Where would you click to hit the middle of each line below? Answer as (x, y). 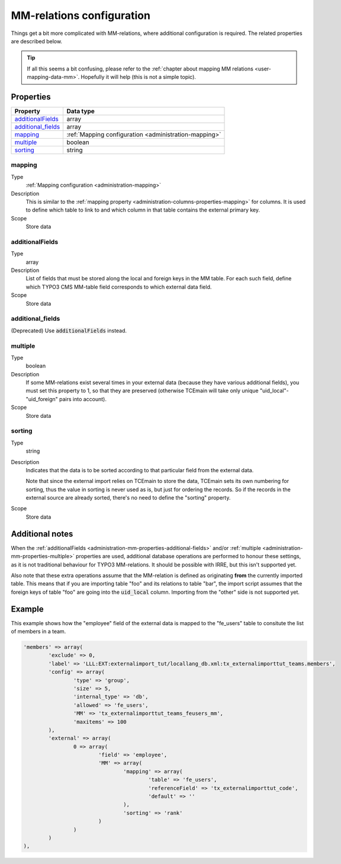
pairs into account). (83, 399)
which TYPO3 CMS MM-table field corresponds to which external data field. (119, 287)
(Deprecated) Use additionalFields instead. (69, 330)
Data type (81, 111)
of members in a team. (38, 632)
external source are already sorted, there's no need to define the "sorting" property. (128, 498)
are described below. (36, 41)
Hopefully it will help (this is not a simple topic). (139, 77)
